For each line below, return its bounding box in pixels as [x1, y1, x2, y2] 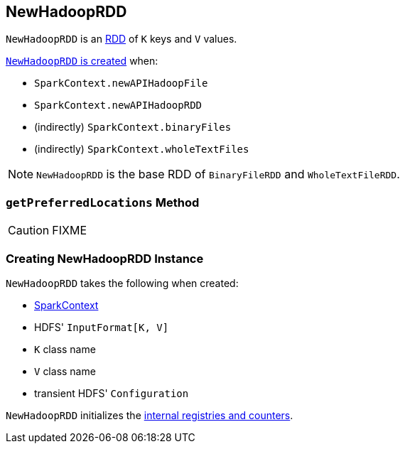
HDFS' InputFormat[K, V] [34, 320, 169, 333]
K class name [34, 342, 96, 355]
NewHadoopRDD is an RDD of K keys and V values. [6, 33, 237, 45]
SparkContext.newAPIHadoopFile [34, 77, 208, 90]
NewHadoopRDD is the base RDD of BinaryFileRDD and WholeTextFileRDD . [36, 167, 400, 182]
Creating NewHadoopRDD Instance [6, 251, 204, 266]
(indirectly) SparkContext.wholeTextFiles [34, 143, 249, 156]
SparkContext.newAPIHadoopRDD [34, 99, 202, 112]
